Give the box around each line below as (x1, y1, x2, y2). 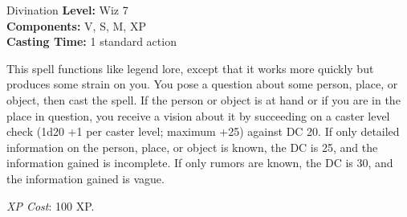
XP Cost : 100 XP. (6, 197, 95, 214)
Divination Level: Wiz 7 (6, 2, 128, 18)
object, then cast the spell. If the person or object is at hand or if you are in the (6, 91, 401, 108)
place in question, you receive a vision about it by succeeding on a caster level (6, 107, 390, 124)
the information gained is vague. (6, 170, 165, 186)
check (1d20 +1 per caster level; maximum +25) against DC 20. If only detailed (6, 123, 400, 140)
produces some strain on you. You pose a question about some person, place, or (6, 76, 398, 92)
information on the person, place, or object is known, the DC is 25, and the (6, 138, 378, 155)
